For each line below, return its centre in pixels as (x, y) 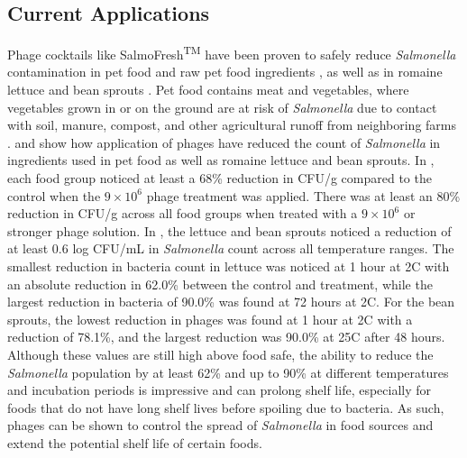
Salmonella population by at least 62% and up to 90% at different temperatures (228, 372)
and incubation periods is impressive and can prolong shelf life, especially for (220, 390)
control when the (54, 195)
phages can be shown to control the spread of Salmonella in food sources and (220, 425)
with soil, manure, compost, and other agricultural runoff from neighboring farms (232, 125)
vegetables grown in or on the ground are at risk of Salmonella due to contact (222, 107)
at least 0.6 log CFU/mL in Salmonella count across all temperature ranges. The (231, 248)
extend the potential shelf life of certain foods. (135, 442)
